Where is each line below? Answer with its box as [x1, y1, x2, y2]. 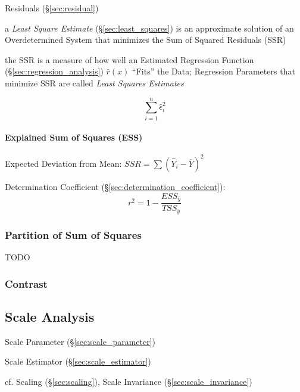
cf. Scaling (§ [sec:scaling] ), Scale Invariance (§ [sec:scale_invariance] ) [5, 375, 252, 387]
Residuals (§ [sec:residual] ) [5, 2, 99, 14]
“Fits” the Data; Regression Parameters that [132, 65, 295, 77]
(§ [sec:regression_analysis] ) [5, 65, 104, 77]
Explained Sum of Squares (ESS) [5, 131, 143, 144]
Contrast [5, 276, 48, 291]
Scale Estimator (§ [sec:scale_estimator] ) [5, 355, 151, 368]
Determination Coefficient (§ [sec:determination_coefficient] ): [5, 180, 226, 192]
